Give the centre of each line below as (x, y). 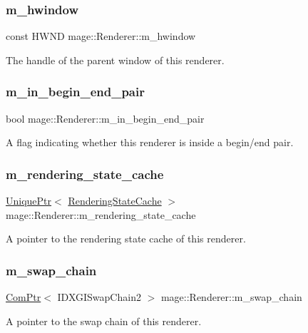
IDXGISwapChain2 (99, 297)
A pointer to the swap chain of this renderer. (104, 321)
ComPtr (24, 297)
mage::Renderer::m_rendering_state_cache (101, 214)
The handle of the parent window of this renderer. (115, 60)
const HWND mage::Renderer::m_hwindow (101, 36)
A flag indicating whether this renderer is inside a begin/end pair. (150, 142)
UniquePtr (29, 201)
